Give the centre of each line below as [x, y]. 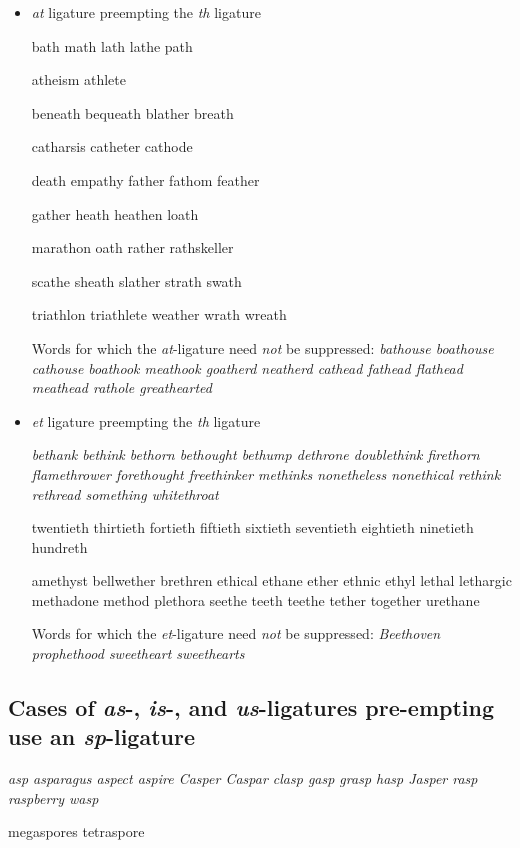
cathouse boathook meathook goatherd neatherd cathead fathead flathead [247, 367]
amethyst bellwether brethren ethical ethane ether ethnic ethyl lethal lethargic [271, 580]
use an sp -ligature [101, 736]
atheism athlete [78, 79]
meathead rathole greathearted [121, 387]
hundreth [59, 546]
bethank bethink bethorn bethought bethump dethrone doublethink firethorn [255, 454]
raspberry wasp [53, 797]
